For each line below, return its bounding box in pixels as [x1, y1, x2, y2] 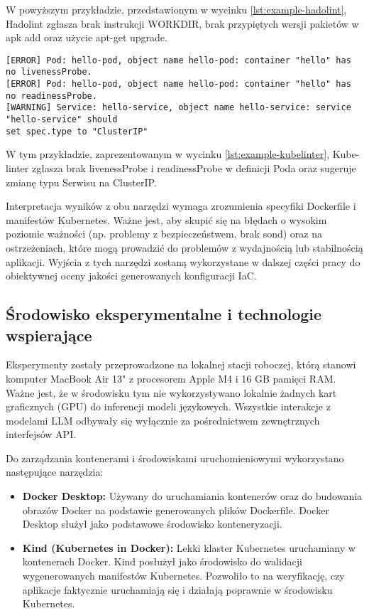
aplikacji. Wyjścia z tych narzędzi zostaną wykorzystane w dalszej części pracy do [6, 254, 360, 269]
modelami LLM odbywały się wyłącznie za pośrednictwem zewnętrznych [6, 412, 320, 427]
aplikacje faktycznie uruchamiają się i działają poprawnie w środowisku [22, 582, 333, 597]
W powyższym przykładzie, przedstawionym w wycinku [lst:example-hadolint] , [6, 2, 347, 16]
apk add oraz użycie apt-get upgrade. [6, 30, 167, 45]
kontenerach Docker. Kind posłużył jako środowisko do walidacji [22, 554, 302, 569]
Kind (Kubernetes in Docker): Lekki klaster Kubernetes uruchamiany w [22, 540, 356, 555]
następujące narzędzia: [6, 464, 104, 479]
